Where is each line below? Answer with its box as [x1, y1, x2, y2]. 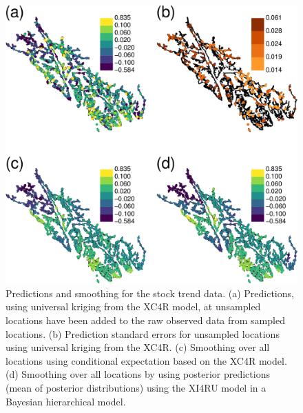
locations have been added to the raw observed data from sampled [6, 313, 285, 328]
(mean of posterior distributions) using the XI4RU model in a [6, 381, 267, 395]
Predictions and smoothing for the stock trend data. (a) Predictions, [6, 285, 294, 300]
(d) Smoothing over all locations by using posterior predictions [6, 367, 270, 381]
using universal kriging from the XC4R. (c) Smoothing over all [6, 340, 270, 354]
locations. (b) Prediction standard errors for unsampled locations [6, 326, 280, 341]
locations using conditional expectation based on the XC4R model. [6, 353, 287, 367]
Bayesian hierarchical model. [6, 394, 126, 408]
